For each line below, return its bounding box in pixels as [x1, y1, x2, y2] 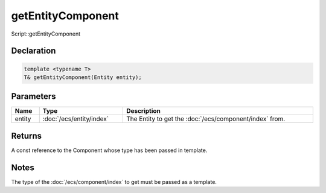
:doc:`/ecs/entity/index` [42, 115, 109, 123]
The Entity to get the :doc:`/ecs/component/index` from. [126, 115, 286, 123]
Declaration [11, 46, 56, 56]
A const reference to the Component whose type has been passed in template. [11, 147, 208, 154]
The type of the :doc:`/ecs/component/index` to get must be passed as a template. [11, 178, 217, 185]
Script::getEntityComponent [11, 30, 81, 37]
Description [126, 107, 161, 115]
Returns [11, 130, 42, 141]
